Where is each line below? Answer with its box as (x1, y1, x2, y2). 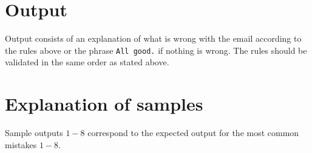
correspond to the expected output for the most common (87, 126, 299, 139)
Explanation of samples (5, 91, 203, 116)
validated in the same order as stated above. (5, 56, 169, 68)
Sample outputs (5, 126, 63, 139)
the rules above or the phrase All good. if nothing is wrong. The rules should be (5, 44, 307, 56)
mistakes (5, 138, 37, 151)
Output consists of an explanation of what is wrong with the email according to (5, 32, 302, 45)
